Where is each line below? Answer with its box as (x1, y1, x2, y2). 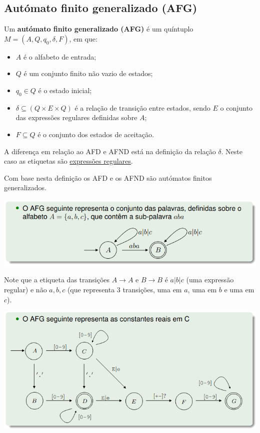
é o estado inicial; (38, 85, 92, 95)
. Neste (221, 146, 242, 156)
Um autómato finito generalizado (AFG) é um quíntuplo (4, 24, 193, 34)
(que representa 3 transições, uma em (67, 284, 182, 294)
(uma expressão (186, 274, 234, 285)
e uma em (224, 284, 254, 294)
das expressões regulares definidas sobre (15, 112, 137, 123)
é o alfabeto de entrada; (23, 51, 96, 62)
